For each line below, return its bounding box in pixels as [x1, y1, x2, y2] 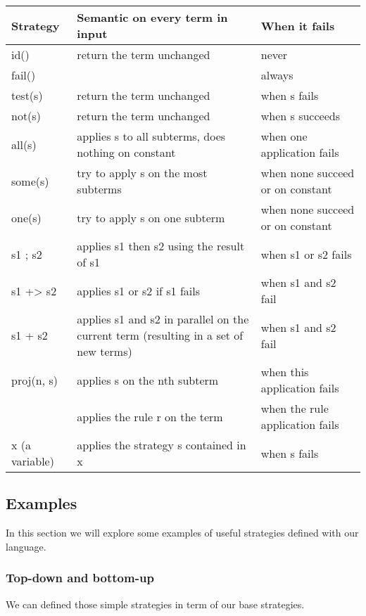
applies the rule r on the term [77, 408, 223, 425]
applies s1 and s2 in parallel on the [77, 311, 249, 327]
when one [260, 128, 308, 144]
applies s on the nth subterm [77, 371, 219, 388]
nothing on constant [77, 144, 176, 160]
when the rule [260, 400, 329, 416]
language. [6, 539, 46, 553]
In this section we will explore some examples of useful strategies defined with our [6, 525, 359, 540]
